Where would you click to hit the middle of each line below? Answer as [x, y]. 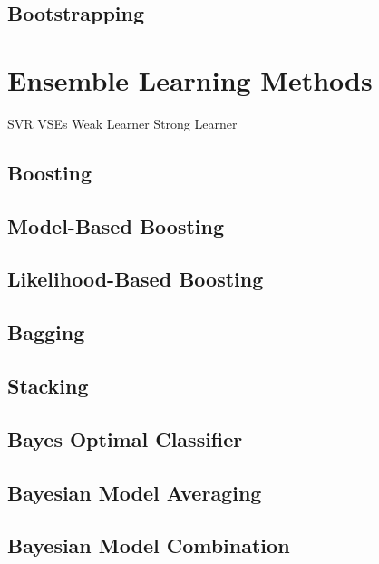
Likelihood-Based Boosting [136, 279]
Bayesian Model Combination [149, 545]
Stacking [48, 386]
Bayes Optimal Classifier [125, 438]
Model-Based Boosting [116, 225]
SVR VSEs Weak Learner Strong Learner [122, 123]
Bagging [46, 332]
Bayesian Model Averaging [135, 492]
